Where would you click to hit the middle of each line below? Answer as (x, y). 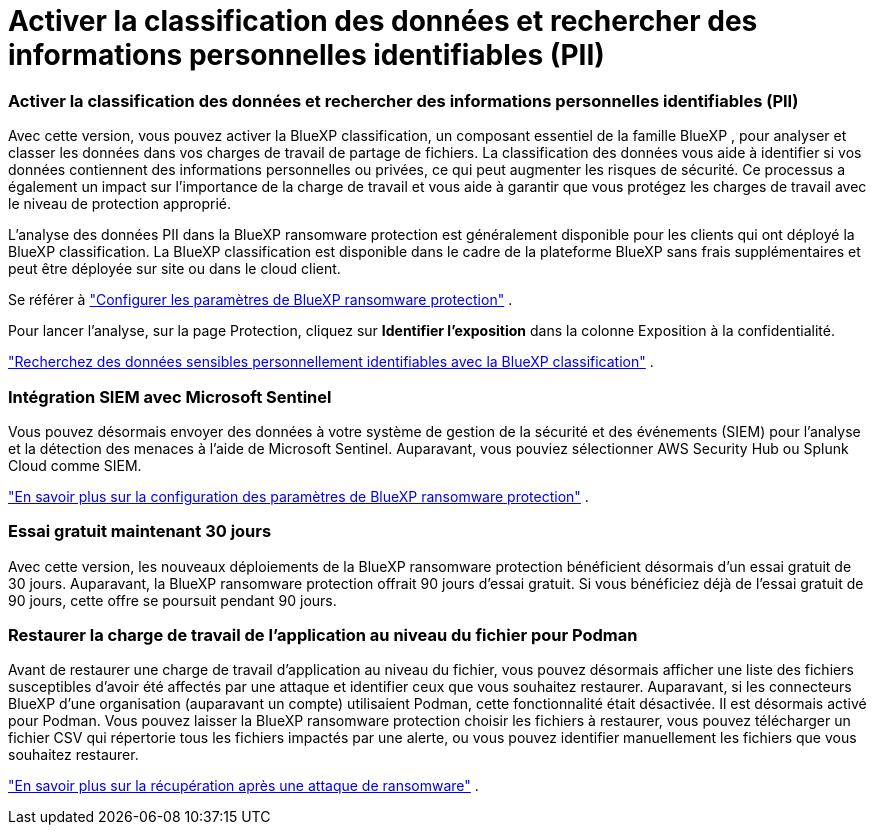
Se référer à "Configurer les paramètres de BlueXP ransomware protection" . (260, 300)
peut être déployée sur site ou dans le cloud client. (174, 269)
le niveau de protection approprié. (119, 204)
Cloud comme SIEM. (75, 465)
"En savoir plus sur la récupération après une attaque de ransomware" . (243, 786)
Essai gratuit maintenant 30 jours (140, 531)
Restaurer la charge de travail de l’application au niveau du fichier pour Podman (323, 635)
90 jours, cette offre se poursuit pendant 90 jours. (172, 600)
